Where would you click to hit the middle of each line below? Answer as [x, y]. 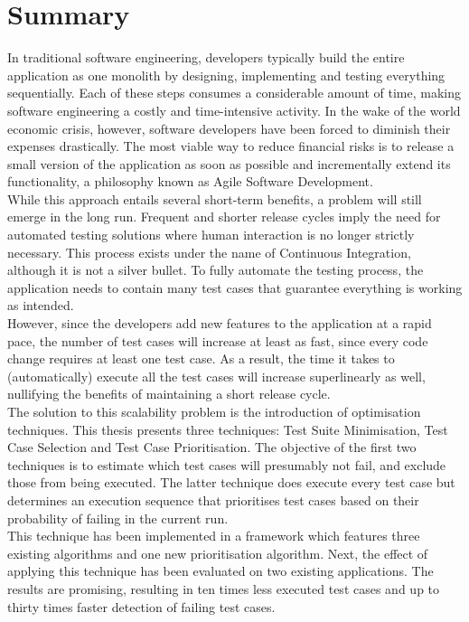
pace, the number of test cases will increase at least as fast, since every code [218, 340]
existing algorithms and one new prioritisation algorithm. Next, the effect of [218, 553]
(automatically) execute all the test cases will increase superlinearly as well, [216, 376]
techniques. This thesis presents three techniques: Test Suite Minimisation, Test [228, 429]
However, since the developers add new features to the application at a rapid [220, 323]
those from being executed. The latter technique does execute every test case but [231, 482]
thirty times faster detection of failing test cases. [141, 606]
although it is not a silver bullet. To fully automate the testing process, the [216, 270]
